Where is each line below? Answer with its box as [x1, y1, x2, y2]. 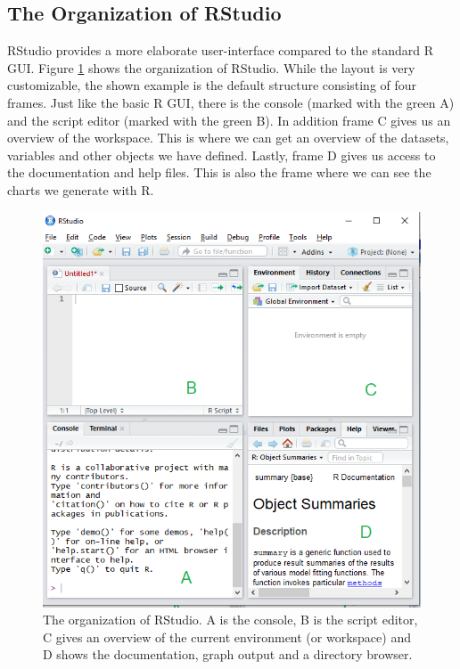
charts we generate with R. [7, 180, 154, 199]
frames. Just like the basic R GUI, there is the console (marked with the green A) [7, 93, 455, 111]
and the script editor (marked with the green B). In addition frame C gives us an [7, 110, 451, 129]
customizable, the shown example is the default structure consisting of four [7, 76, 417, 94]
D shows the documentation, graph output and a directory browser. [43, 645, 413, 664]
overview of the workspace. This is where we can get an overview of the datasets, [7, 128, 449, 147]
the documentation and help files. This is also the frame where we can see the [7, 163, 431, 182]
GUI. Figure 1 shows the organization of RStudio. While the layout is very [7, 58, 415, 77]
